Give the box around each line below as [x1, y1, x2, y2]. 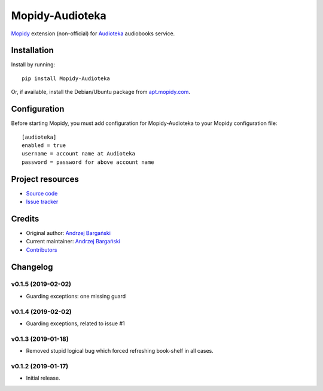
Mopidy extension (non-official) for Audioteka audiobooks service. [11, 30, 175, 37]
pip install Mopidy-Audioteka [22, 75, 111, 82]
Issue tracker [26, 198, 59, 205]
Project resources [11, 174, 79, 184]
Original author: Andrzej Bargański [26, 229, 111, 236]
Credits [11, 213, 39, 224]
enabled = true [22, 142, 66, 149]
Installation [11, 45, 54, 56]
